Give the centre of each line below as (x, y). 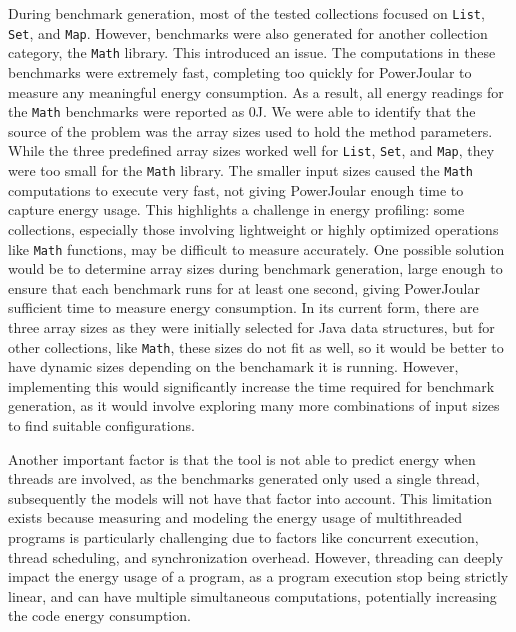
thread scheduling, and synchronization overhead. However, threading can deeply (256, 556)
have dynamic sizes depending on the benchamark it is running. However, (233, 366)
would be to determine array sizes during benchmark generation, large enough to (255, 268)
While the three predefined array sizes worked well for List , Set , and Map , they (251, 150)
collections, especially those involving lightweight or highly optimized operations (253, 228)
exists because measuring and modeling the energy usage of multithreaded (235, 517)
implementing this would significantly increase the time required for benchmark (251, 385)
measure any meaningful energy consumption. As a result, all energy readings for (256, 91)
